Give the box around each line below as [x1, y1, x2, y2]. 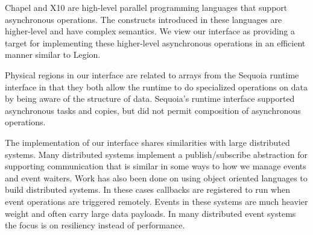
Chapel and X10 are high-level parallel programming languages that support [5, 1, 288, 13]
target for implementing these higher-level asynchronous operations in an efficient [5, 36, 306, 49]
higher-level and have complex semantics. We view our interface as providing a [5, 25, 296, 37]
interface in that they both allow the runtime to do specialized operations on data [5, 80, 308, 93]
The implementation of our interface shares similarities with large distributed [5, 136, 290, 148]
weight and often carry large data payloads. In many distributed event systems [5, 207, 296, 219]
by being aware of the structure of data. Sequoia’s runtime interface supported [5, 92, 295, 105]
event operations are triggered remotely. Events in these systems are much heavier [5, 195, 308, 207]
